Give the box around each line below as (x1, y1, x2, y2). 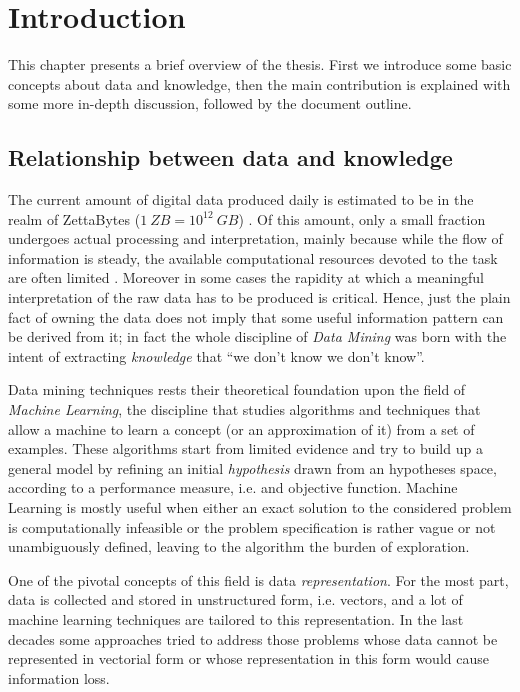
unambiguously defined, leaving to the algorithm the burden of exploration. (8, 536, 470, 557)
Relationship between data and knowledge (8, 142, 453, 173)
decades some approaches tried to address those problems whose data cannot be (8, 628, 498, 649)
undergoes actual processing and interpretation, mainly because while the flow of (8, 228, 503, 249)
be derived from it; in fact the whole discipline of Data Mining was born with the (8, 326, 507, 347)
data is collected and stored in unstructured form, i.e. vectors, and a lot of (8, 589, 463, 610)
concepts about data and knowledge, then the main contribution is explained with (8, 73, 511, 94)
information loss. (8, 667, 110, 688)
